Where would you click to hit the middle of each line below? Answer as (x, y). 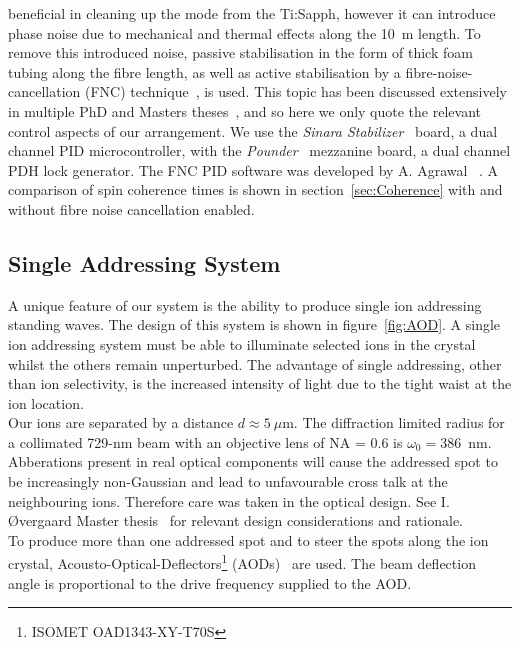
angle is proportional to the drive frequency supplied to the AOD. (210, 582)
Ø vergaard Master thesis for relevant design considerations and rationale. (235, 520)
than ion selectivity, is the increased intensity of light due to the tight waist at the (260, 383)
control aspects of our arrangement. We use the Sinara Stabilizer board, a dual (253, 130)
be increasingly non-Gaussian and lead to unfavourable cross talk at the (228, 481)
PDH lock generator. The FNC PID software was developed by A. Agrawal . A (253, 169)
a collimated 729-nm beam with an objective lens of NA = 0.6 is (205, 441)
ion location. (46, 402)
